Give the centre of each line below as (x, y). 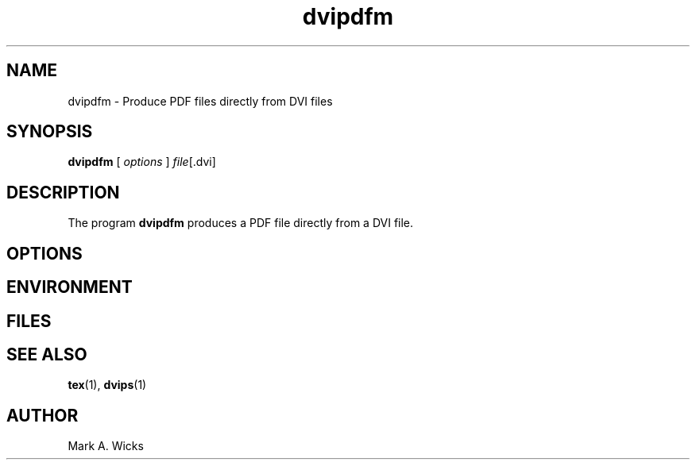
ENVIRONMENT (70, 287)
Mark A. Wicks (106, 446)
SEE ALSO (47, 354)
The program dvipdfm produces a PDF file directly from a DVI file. (241, 223)
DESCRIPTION (63, 192)
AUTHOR (43, 415)
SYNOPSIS (50, 132)
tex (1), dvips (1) (107, 385)
